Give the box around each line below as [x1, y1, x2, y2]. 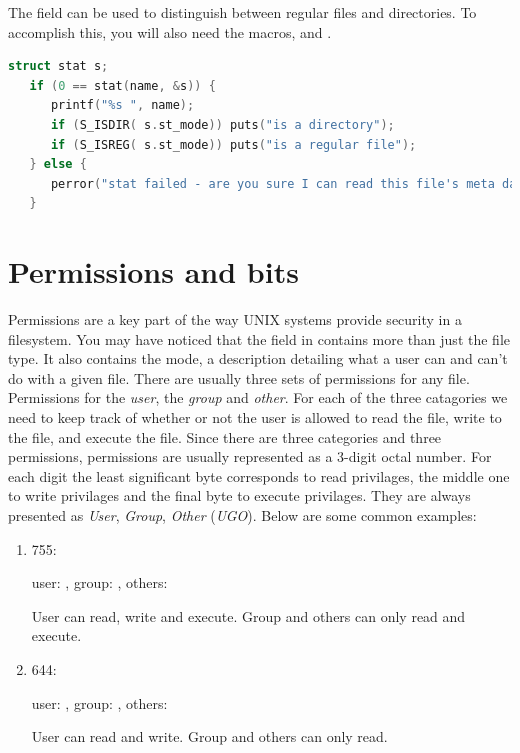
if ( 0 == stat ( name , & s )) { [29, 78, 216, 93]
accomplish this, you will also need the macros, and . [8, 21, 332, 42]
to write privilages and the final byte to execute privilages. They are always [8, 485, 471, 506]
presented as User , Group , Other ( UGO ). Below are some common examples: [8, 505, 477, 525]
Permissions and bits [8, 251, 299, 292]
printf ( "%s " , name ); [50, 98, 195, 113]
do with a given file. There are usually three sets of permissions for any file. [8, 367, 470, 388]
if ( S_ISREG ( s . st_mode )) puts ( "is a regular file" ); [50, 137, 417, 152]
